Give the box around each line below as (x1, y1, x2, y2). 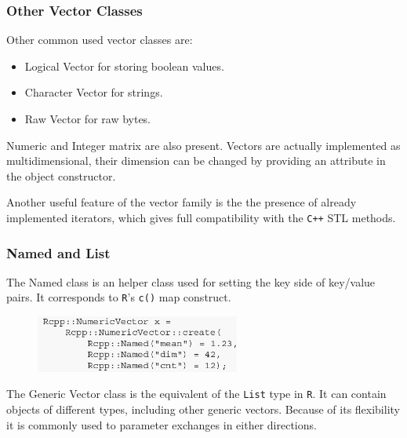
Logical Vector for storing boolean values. (24, 57, 224, 74)
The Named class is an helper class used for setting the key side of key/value (6, 273, 376, 290)
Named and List (6, 243, 111, 262)
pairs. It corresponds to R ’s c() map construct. (6, 289, 231, 305)
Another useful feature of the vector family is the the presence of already (6, 194, 357, 210)
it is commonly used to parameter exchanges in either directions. (6, 416, 317, 433)
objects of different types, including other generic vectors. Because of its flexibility (6, 400, 400, 417)
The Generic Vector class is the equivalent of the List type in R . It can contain (6, 385, 387, 402)
